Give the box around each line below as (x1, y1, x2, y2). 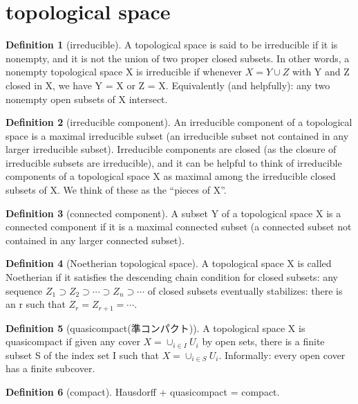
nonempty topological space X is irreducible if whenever (6, 64, 243, 79)
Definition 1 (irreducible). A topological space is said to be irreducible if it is (6, 37, 338, 52)
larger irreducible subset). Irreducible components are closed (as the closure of (6, 142, 337, 156)
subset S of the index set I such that (6, 347, 159, 362)
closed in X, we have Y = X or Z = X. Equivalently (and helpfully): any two (6, 77, 330, 92)
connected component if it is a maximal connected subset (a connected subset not (6, 219, 352, 234)
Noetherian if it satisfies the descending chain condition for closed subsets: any (6, 270, 338, 284)
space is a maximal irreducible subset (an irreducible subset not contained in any (6, 128, 349, 143)
